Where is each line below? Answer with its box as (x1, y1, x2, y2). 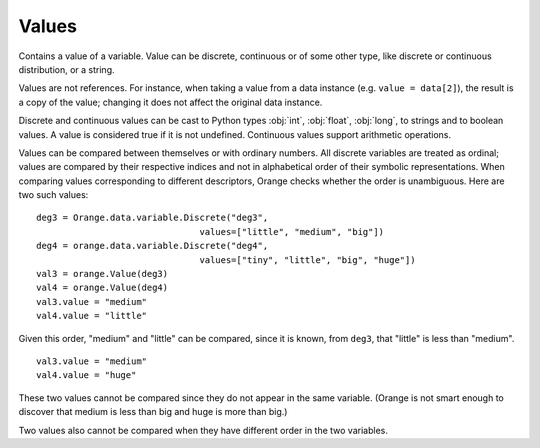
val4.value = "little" (36, 310, 148, 322)
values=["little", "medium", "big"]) (199, 226, 385, 237)
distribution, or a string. (18, 63, 115, 75)
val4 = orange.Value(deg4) (36, 282, 169, 294)
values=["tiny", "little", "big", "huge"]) (199, 254, 416, 265)
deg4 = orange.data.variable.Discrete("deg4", (36, 240, 269, 252)
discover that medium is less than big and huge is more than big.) (18, 406, 288, 418)
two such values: (18, 189, 89, 201)
